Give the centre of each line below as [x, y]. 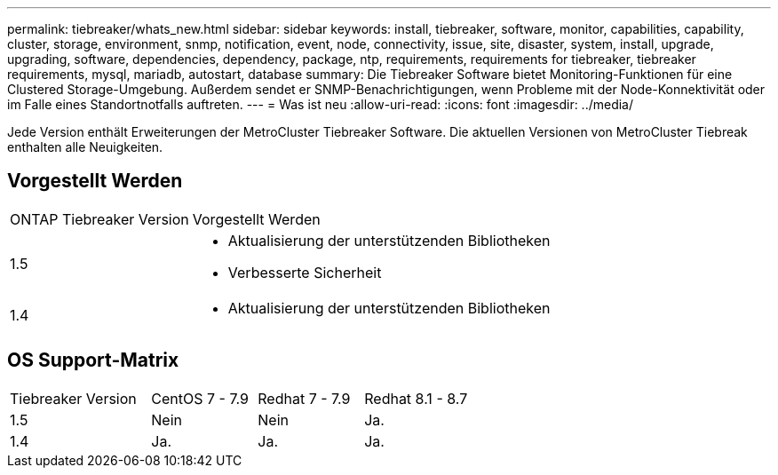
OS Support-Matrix [93, 360]
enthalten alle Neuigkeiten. [85, 147]
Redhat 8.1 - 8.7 [416, 398]
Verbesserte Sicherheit [305, 272]
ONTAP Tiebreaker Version [99, 219]
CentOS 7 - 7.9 [200, 398]
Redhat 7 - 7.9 [304, 398]
